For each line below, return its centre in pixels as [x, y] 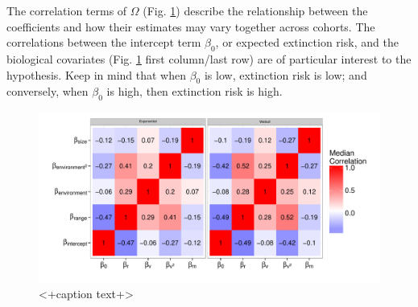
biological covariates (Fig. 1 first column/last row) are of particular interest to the [209, 58]
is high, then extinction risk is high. [195, 91]
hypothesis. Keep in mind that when [97, 74]
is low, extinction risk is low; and [286, 74]
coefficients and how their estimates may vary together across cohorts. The [191, 26]
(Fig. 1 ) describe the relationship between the [255, 10]
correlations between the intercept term [104, 42]
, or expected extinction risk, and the [307, 42]
